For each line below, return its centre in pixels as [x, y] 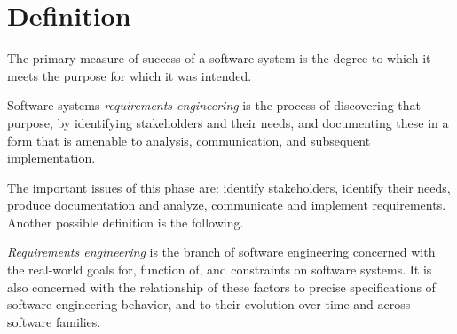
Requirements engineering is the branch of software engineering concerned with [221, 252]
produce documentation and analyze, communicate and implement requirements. [227, 205]
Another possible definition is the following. [126, 222]
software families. [54, 321]
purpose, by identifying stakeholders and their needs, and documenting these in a [228, 122]
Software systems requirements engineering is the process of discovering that [214, 105]
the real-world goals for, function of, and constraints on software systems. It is [220, 270]
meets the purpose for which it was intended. [130, 75]
